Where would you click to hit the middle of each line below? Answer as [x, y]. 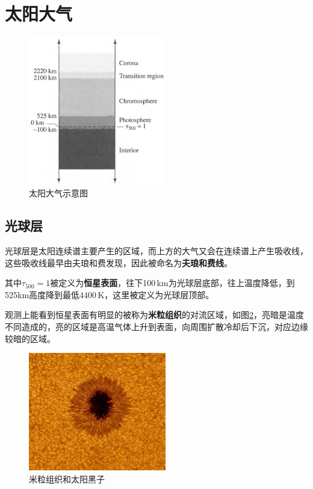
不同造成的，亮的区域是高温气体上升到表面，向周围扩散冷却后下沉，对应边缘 [156, 326]
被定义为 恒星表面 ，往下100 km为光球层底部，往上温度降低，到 [172, 283]
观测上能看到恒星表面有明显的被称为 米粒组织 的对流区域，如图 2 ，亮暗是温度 [154, 315]
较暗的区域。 [30, 338]
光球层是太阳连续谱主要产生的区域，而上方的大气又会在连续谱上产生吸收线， [156, 250]
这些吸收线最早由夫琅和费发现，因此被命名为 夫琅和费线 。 [119, 262]
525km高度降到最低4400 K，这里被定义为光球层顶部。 [110, 294]
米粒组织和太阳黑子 [67, 478]
